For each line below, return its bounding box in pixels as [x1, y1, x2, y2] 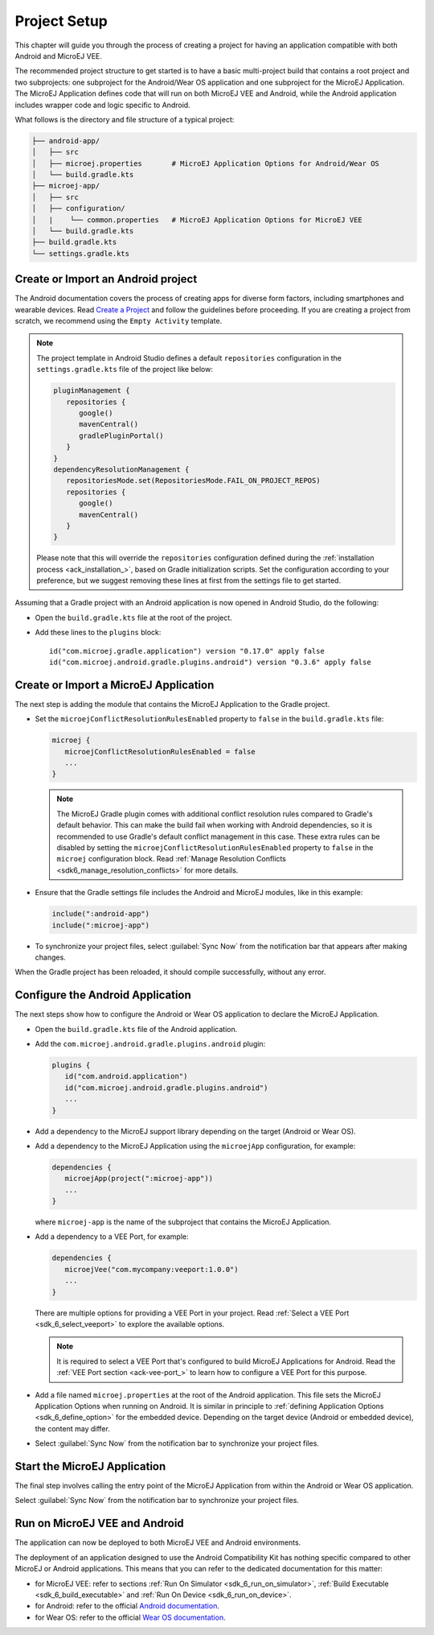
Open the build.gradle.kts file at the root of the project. [35, 613, 232, 622]
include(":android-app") [51, 910, 150, 919]
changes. [35, 952, 66, 962]
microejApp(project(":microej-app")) [64, 1174, 213, 1183]
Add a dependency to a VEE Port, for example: [35, 1232, 189, 1241]
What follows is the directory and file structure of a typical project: [14, 114, 235, 124]
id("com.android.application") [64, 1071, 188, 1081]
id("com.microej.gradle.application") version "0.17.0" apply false [49, 646, 325, 655]
